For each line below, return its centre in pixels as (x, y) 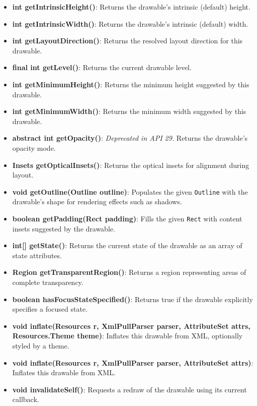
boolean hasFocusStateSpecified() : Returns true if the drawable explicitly (133, 299)
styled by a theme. (41, 345)
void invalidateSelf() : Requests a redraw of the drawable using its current (130, 389)
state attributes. (37, 255)
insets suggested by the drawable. (64, 228)
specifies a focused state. (50, 309)
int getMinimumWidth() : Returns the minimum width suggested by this (129, 111)
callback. (26, 399)
